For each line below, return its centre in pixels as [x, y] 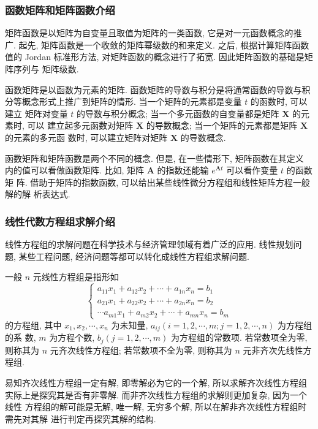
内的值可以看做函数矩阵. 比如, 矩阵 [75, 170]
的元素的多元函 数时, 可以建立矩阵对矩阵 [86, 137]
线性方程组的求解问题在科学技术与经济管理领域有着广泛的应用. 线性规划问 [153, 244]
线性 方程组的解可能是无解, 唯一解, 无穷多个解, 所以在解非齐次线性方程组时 [156, 407]
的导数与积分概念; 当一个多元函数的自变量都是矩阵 [178, 113]
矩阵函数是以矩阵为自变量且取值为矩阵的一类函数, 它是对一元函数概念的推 [153, 33]
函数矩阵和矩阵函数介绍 [60, 9]
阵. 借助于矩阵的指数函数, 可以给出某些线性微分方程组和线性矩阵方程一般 [163, 182]
